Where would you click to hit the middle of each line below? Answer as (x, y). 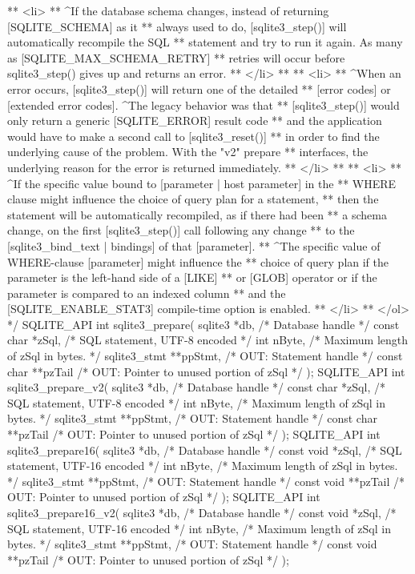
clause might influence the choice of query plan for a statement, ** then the (193, 199)
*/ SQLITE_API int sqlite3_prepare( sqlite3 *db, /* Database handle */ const (203, 324)
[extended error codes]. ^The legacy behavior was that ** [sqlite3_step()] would (203, 104)
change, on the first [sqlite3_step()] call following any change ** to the (181, 230)
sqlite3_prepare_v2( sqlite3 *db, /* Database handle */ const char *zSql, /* (196, 387)
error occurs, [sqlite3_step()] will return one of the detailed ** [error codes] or (199, 88)
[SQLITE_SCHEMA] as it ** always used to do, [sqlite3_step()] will (177, 26)
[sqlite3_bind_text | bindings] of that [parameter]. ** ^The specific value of (194, 245)
